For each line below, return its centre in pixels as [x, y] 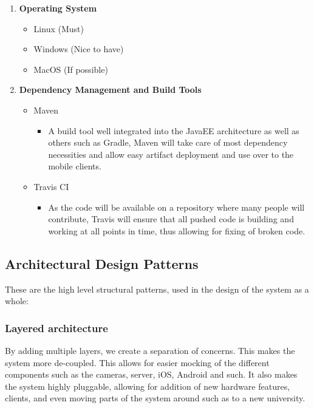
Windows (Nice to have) [79, 49]
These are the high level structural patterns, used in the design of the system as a [157, 289]
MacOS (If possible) [71, 69]
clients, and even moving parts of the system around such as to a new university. [155, 398]
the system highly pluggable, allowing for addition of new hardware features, [148, 386]
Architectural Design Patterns [102, 263]
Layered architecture [56, 328]
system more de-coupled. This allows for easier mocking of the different [137, 362]
